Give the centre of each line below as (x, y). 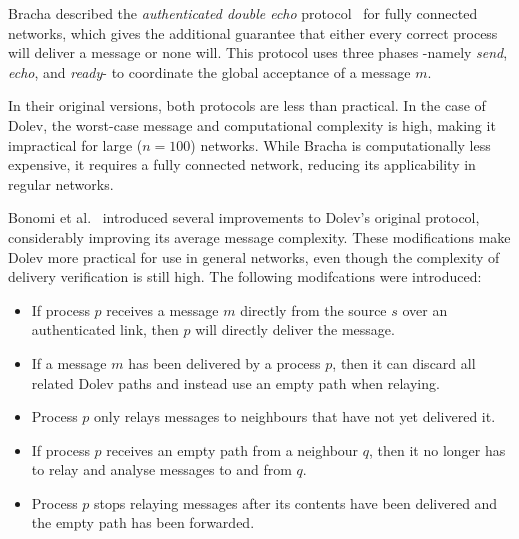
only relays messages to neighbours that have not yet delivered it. (295, 416)
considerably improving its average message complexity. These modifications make (259, 236)
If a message (69, 362)
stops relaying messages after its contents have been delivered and (296, 502)
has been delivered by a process (224, 362)
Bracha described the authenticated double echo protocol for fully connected (243, 13)
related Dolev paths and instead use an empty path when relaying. (235, 382)
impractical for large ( (75, 144)
